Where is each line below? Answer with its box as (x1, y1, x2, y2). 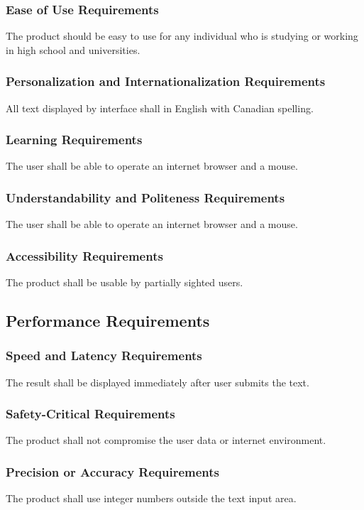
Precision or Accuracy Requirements (6, 462, 220, 480)
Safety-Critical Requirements (6, 405, 175, 423)
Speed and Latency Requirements (6, 347, 202, 364)
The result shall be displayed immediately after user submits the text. (6, 374, 309, 389)
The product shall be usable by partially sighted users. (6, 275, 243, 290)
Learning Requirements (6, 131, 143, 148)
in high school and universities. (6, 42, 140, 57)
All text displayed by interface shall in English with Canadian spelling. (6, 100, 314, 115)
